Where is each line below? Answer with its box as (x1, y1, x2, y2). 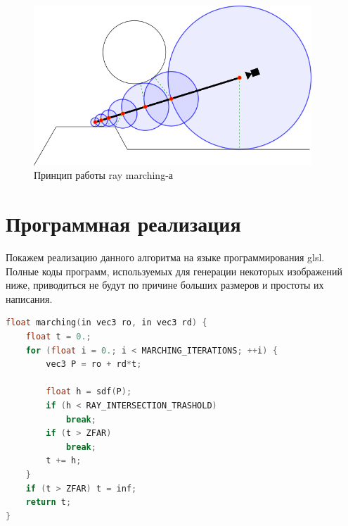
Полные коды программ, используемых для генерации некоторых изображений (6, 263, 342, 278)
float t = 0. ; (25, 332, 91, 342)
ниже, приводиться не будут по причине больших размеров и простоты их (6, 277, 324, 292)
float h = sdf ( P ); (46, 387, 132, 397)
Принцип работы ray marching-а (34, 168, 174, 182)
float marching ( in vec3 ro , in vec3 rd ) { (6, 318, 207, 328)
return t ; (25, 497, 72, 508)
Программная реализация (6, 209, 241, 238)
